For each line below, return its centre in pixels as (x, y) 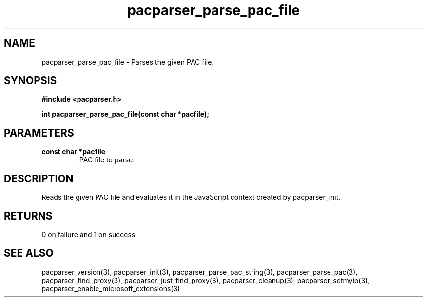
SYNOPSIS (30, 81)
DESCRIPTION (39, 178)
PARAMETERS (39, 133)
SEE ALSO (29, 253)
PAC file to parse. (107, 160)
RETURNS (28, 216)
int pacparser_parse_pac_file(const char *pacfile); (125, 114)
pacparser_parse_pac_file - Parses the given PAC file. (128, 62)
